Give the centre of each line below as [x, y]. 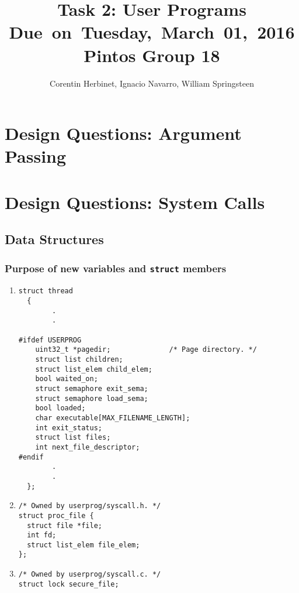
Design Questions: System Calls [135, 202]
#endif [31, 457]
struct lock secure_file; [69, 584]
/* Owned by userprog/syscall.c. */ [90, 575]
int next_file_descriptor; [88, 447]
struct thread [46, 291]
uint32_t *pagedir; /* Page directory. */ [146, 350]
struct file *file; [65, 525]
